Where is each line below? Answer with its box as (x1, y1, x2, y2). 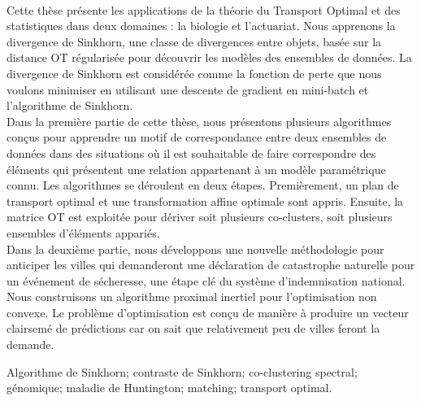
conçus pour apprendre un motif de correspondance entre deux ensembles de (7, 129, 387, 146)
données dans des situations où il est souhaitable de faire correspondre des (7, 144, 376, 161)
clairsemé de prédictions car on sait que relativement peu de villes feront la (7, 320, 380, 337)
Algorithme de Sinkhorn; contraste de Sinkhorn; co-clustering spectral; (7, 363, 358, 380)
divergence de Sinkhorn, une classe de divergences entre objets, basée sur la (7, 33, 382, 50)
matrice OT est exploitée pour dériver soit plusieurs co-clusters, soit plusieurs (7, 208, 393, 225)
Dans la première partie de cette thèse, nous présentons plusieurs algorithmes (7, 112, 392, 129)
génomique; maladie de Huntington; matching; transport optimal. (7, 379, 332, 396)
